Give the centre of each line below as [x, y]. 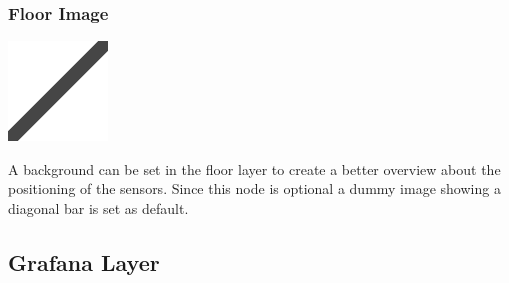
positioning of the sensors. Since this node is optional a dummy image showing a [254, 188]
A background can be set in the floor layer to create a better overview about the [254, 168]
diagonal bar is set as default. [98, 208]
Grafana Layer [84, 261]
